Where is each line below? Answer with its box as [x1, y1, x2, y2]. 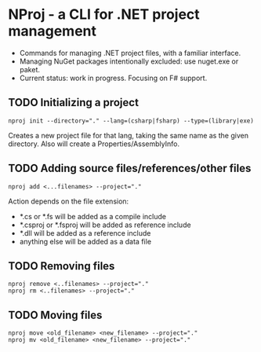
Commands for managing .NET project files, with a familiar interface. [19, 48, 241, 57]
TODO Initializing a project [8, 96, 140, 109]
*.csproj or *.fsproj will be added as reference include [19, 220, 191, 229]
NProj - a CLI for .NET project [8, 5, 200, 24]
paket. [19, 64, 41, 74]
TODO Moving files [8, 308, 103, 321]
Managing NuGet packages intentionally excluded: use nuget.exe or [19, 57, 239, 66]
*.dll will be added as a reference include [19, 228, 151, 237]
